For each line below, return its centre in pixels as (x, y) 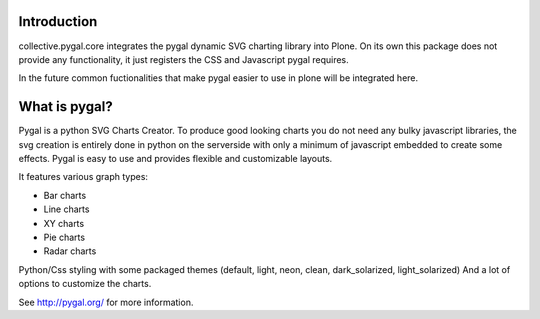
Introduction (58, 21)
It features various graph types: (83, 177)
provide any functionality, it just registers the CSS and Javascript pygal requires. (183, 59)
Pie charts (64, 237)
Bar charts (65, 195)
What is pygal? (66, 106)
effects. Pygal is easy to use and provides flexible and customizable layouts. (175, 158)
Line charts (66, 209)
